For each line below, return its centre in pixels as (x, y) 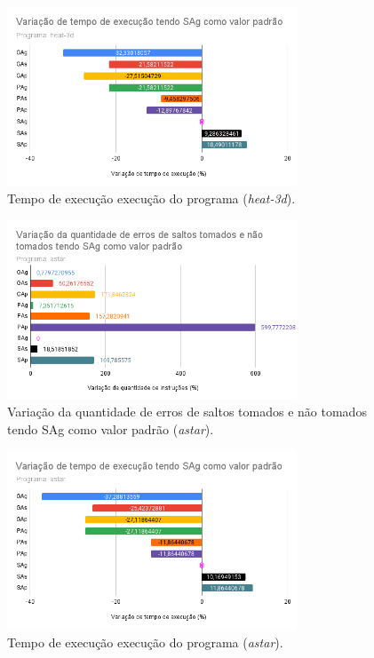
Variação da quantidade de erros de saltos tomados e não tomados (187, 412)
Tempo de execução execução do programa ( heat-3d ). (151, 198)
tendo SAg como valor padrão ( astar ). (111, 429)
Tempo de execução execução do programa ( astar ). (145, 642)
